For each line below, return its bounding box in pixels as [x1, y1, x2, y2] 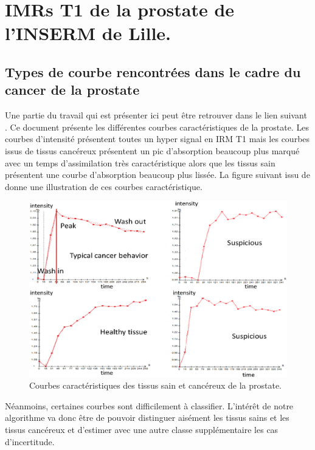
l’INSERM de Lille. [5, 21, 171, 46]
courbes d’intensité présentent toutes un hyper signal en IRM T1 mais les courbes [5, 132, 310, 145]
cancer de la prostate [5, 80, 140, 99]
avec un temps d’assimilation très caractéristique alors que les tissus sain [5, 156, 275, 169]
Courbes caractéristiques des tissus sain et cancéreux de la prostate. [29, 379, 282, 392]
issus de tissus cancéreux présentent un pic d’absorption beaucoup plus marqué [5, 144, 300, 157]
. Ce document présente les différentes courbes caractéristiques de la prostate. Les [5, 120, 309, 133]
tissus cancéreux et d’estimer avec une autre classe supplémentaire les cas [5, 423, 279, 435]
